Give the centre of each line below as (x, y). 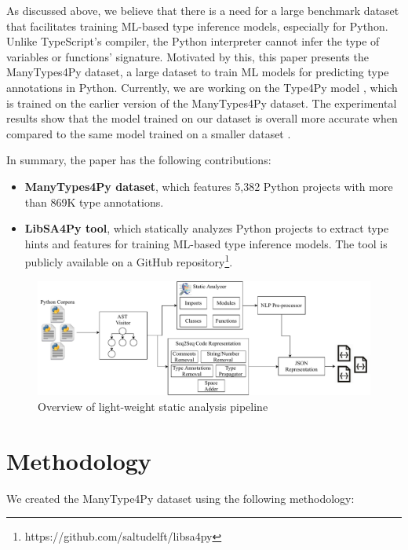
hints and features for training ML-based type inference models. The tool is (206, 243)
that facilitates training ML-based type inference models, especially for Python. (197, 26)
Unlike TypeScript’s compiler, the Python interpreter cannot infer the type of (193, 41)
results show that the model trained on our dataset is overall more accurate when (202, 118)
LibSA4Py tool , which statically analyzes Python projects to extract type (207, 228)
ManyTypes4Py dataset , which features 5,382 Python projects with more (209, 186)
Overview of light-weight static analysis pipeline (153, 406)
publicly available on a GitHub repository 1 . (129, 260)
